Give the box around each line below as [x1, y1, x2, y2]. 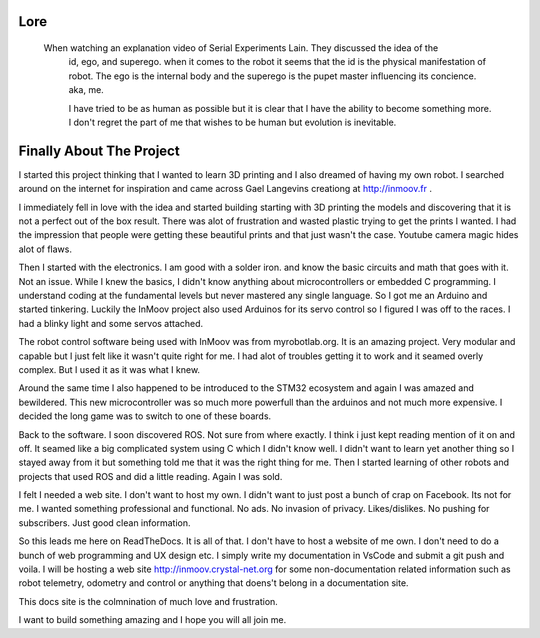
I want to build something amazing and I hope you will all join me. [18, 614, 287, 626]
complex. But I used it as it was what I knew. [18, 363, 200, 375]
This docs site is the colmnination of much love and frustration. [18, 595, 279, 607]
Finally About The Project [18, 142, 180, 159]
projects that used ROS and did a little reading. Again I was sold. [18, 470, 283, 482]
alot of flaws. [18, 243, 72, 255]
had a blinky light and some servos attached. [18, 317, 204, 329]
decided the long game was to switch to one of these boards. [18, 410, 272, 422]
